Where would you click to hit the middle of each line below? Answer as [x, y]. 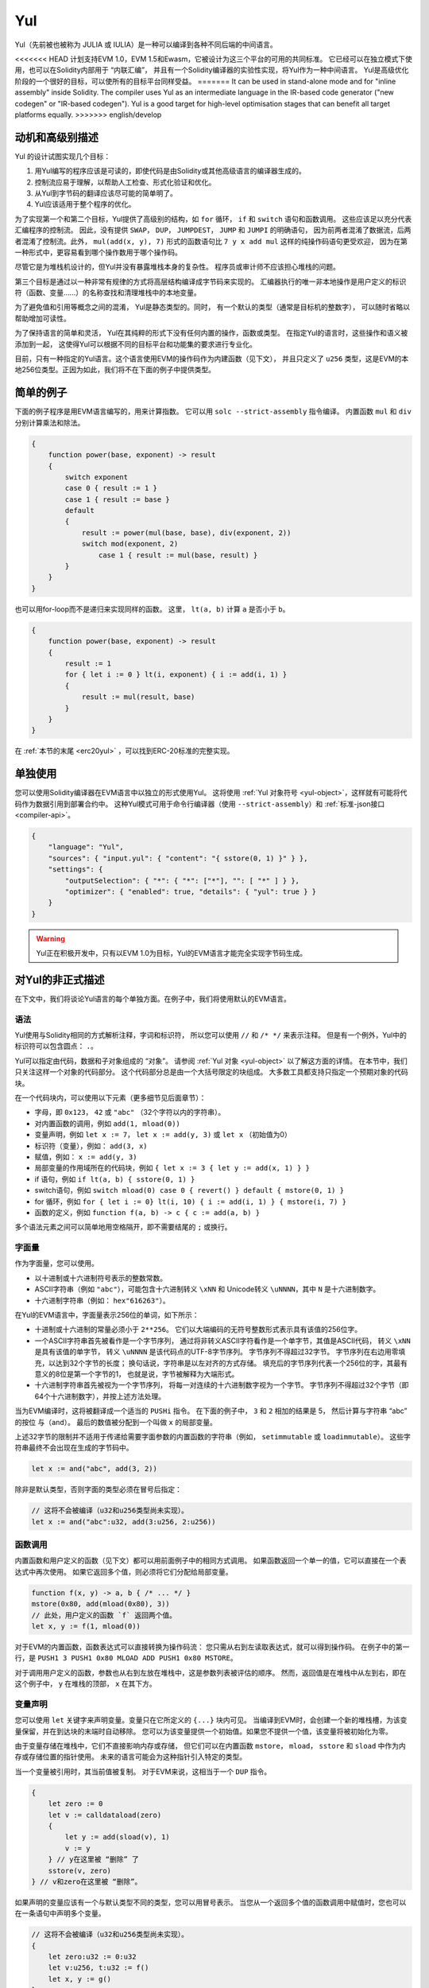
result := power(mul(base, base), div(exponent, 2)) [186, 532]
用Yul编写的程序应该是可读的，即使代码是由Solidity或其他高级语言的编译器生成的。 [170, 171]
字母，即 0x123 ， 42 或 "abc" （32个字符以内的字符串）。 [130, 1112]
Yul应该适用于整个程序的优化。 [85, 204]
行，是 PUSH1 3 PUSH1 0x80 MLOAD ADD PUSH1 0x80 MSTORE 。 [126, 1658]
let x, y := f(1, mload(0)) [86, 1626]
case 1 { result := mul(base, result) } [178, 555]
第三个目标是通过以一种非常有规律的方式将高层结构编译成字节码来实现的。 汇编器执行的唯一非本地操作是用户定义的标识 [211, 282]
